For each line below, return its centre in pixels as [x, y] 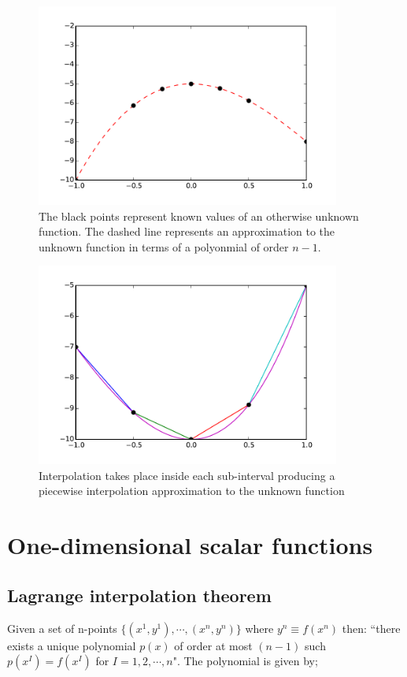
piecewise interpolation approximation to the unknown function [192, 491]
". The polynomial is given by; [245, 661]
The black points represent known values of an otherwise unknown [199, 216]
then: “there [371, 628]
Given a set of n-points [62, 628]
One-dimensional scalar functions [190, 545]
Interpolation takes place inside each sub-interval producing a [187, 475]
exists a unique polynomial [72, 645]
